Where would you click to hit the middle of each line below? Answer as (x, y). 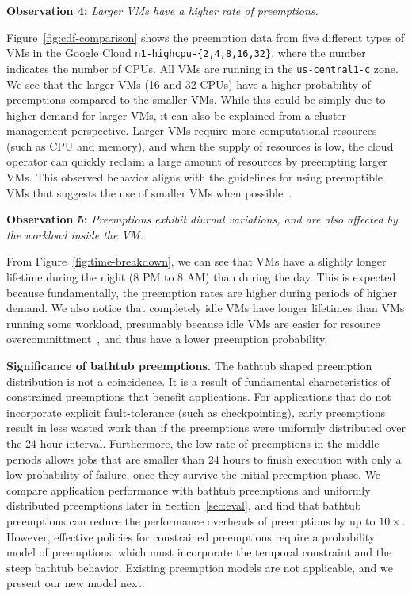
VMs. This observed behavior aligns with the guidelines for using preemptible (195, 177)
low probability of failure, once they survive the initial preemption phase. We (194, 474)
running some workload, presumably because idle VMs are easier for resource (193, 323)
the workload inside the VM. (75, 234)
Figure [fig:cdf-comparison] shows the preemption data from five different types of (206, 37)
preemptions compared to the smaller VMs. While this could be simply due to (196, 99)
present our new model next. (76, 583)
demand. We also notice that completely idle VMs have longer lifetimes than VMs (206, 308)
